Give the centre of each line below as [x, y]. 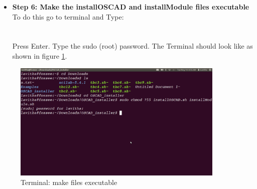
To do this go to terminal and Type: [68, 16]
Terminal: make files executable [69, 182]
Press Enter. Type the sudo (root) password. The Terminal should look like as [133, 46]
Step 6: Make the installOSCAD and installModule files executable [131, 7]
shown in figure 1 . [40, 55]
